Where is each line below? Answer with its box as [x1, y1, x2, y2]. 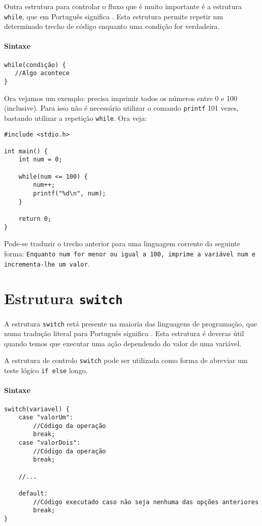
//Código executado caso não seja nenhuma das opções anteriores [33, 498, 259, 506]
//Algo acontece [15, 70, 70, 77]
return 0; [18, 215, 52, 223]
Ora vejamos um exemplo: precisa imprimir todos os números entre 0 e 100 [4, 92, 238, 103]
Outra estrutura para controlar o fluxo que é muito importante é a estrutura [4, 1, 242, 11]
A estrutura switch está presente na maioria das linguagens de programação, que [4, 318, 257, 328]
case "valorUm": [18, 414, 74, 421]
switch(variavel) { [4, 405, 70, 413]
